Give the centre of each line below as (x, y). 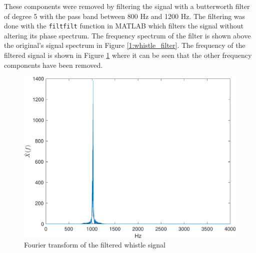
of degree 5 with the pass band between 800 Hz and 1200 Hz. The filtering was (125, 16)
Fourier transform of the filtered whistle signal (95, 245)
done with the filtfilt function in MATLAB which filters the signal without (124, 26)
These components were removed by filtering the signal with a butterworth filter (127, 6)
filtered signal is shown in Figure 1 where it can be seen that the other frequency (128, 55)
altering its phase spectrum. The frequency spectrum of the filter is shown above (127, 35)
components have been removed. (53, 65)
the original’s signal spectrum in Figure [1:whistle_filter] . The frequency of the (125, 45)
